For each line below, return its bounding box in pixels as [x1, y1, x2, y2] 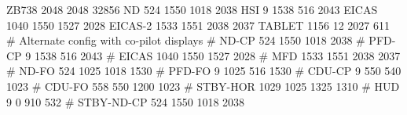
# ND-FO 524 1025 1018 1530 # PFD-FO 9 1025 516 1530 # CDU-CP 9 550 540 [6, 63, 401, 79]
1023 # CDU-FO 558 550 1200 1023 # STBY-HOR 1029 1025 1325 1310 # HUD [6, 77, 400, 94]
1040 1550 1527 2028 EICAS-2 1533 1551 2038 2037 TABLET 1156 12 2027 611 [6, 16, 390, 33]
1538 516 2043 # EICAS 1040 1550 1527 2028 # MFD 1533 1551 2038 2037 [34, 47, 401, 63]
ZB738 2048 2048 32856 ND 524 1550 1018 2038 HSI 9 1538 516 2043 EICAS [6, 2, 378, 17]
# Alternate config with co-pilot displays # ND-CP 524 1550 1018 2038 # [6, 32, 365, 49]
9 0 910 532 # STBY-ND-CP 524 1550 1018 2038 [6, 93, 245, 110]
